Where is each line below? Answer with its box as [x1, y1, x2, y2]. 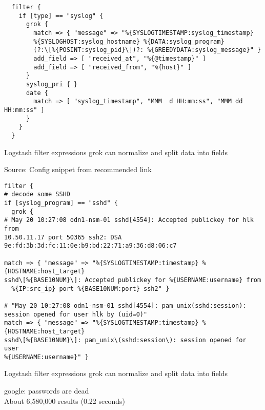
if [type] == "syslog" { [18, 12, 104, 20]
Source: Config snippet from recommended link [4, 164, 152, 175]
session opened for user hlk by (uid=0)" [4, 310, 148, 318]
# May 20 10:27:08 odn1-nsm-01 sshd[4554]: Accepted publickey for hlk [4, 216, 254, 224]
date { [26, 89, 48, 97]
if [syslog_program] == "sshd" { [4, 199, 118, 207]
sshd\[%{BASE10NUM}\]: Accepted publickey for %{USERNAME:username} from [4, 276, 261, 284]
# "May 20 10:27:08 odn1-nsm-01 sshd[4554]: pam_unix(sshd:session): [4, 302, 247, 309]
